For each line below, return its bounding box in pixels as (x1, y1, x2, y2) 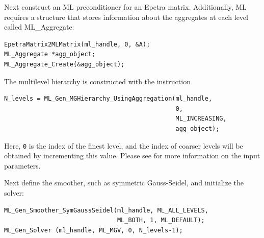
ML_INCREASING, (175, 115, 227, 123)
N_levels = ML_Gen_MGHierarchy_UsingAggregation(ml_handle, (4, 95, 213, 103)
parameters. (4, 160, 41, 171)
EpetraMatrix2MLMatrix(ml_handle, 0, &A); (4, 40, 150, 48)
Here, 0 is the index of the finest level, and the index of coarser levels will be (4, 140, 243, 151)
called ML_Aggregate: (4, 21, 74, 32)
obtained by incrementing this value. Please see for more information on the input (4, 150, 260, 161)
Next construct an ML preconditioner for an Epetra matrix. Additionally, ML (4, 2, 247, 12)
